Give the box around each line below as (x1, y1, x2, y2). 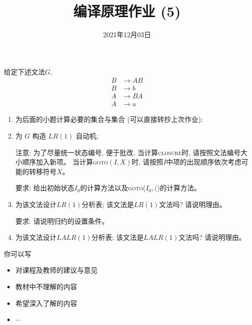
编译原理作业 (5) (73, 1, 181, 21)
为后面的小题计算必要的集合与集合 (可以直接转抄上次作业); (15, 114, 203, 124)
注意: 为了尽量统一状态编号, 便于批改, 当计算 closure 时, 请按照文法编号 (15, 147, 241, 157)
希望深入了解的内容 (15, 298, 77, 308)
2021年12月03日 (103, 29, 151, 40)
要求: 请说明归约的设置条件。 (15, 215, 109, 226)
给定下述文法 (4, 66, 45, 76)
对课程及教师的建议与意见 (15, 265, 98, 275)
